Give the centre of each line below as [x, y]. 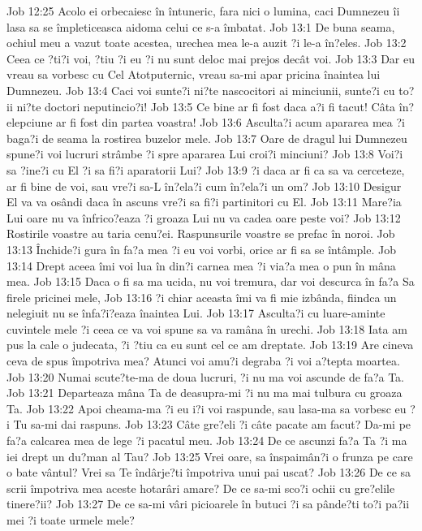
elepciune [30, 122]
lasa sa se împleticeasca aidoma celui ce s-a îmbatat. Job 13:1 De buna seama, [201, 26]
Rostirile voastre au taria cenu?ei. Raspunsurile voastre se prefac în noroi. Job [201, 233]
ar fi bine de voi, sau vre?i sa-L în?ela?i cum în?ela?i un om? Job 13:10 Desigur [204, 186]
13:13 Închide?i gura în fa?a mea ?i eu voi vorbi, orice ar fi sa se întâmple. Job [201, 249]
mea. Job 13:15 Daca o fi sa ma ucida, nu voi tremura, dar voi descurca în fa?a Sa [211, 281]
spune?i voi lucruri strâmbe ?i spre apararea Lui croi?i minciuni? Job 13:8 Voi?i [205, 154]
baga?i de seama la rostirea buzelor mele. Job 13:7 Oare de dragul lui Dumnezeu [207, 138]
